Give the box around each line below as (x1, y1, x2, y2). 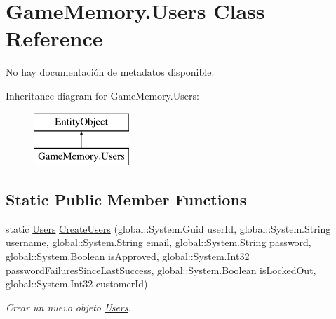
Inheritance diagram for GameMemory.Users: (6, 88, 199, 102)
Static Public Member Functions (6, 189, 247, 210)
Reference (6, 24, 103, 53)
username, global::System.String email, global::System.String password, (6, 235, 311, 250)
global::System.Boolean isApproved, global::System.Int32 (6, 249, 250, 264)
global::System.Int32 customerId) (6, 276, 148, 291)
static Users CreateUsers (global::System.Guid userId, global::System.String (6, 221, 331, 236)
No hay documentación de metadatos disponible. (6, 65, 215, 79)
